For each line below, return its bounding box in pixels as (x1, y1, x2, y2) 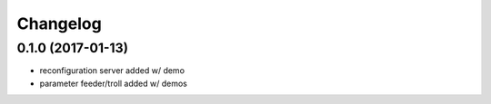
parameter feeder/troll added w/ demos (39, 78, 188, 89)
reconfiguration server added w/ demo (39, 65, 185, 76)
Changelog (16, 14, 102, 33)
